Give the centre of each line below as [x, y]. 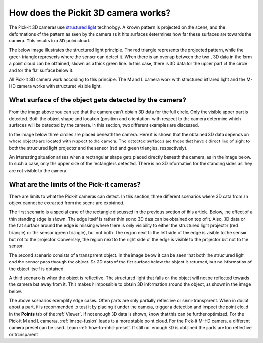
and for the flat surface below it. [41, 70]
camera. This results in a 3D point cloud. [49, 41]
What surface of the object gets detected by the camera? [98, 100]
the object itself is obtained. [37, 269]
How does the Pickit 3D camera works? [90, 13]
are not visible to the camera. [38, 170]
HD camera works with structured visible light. [56, 86]
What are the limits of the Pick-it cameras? [75, 185]
